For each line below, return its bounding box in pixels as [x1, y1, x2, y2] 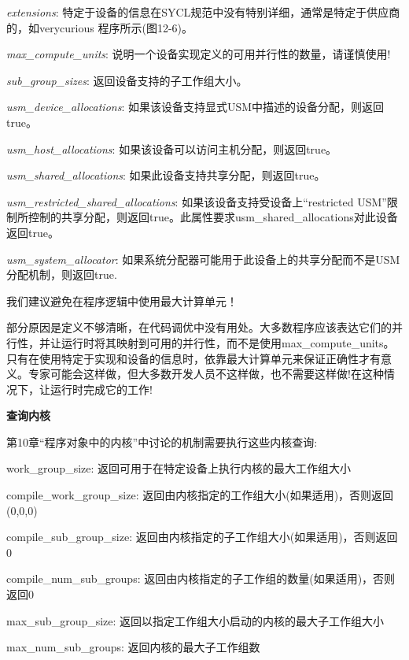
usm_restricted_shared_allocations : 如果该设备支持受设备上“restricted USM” [6, 193, 387, 209]
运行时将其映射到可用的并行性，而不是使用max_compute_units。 [61, 334, 395, 350]
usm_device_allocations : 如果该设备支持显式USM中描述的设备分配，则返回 [6, 98, 385, 115]
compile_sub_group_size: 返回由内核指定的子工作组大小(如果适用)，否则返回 [6, 528, 398, 545]
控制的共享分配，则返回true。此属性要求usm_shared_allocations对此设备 [28, 209, 398, 225]
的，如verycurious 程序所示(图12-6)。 [6, 19, 193, 35]
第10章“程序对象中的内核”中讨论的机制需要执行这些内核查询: [6, 433, 318, 450]
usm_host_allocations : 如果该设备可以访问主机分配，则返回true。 [6, 140, 337, 157]
